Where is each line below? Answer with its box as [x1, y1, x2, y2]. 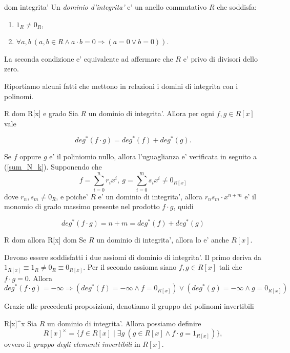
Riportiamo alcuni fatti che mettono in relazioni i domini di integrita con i [4, 80, 238, 91]
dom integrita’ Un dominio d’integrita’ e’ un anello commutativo [4, 2, 207, 12]
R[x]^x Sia [4, 318, 37, 328]
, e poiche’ [56, 191, 88, 201]
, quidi [173, 201, 194, 212]
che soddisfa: [217, 2, 257, 12]
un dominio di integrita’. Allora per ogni [88, 108, 214, 119]
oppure [19, 151, 42, 162]
